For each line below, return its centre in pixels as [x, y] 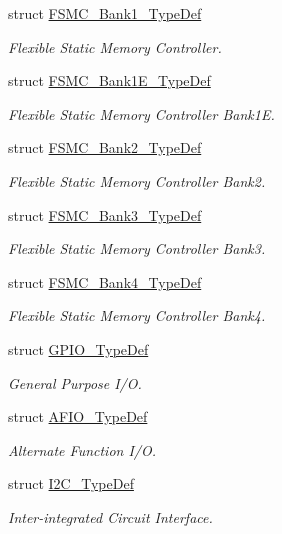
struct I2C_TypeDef [71, 483]
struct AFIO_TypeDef [78, 416]
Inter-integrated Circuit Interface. [110, 516]
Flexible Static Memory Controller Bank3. [137, 248]
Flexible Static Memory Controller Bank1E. [141, 113]
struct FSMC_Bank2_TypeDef [105, 147]
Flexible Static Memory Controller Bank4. [137, 315]
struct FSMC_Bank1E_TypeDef [109, 80]
